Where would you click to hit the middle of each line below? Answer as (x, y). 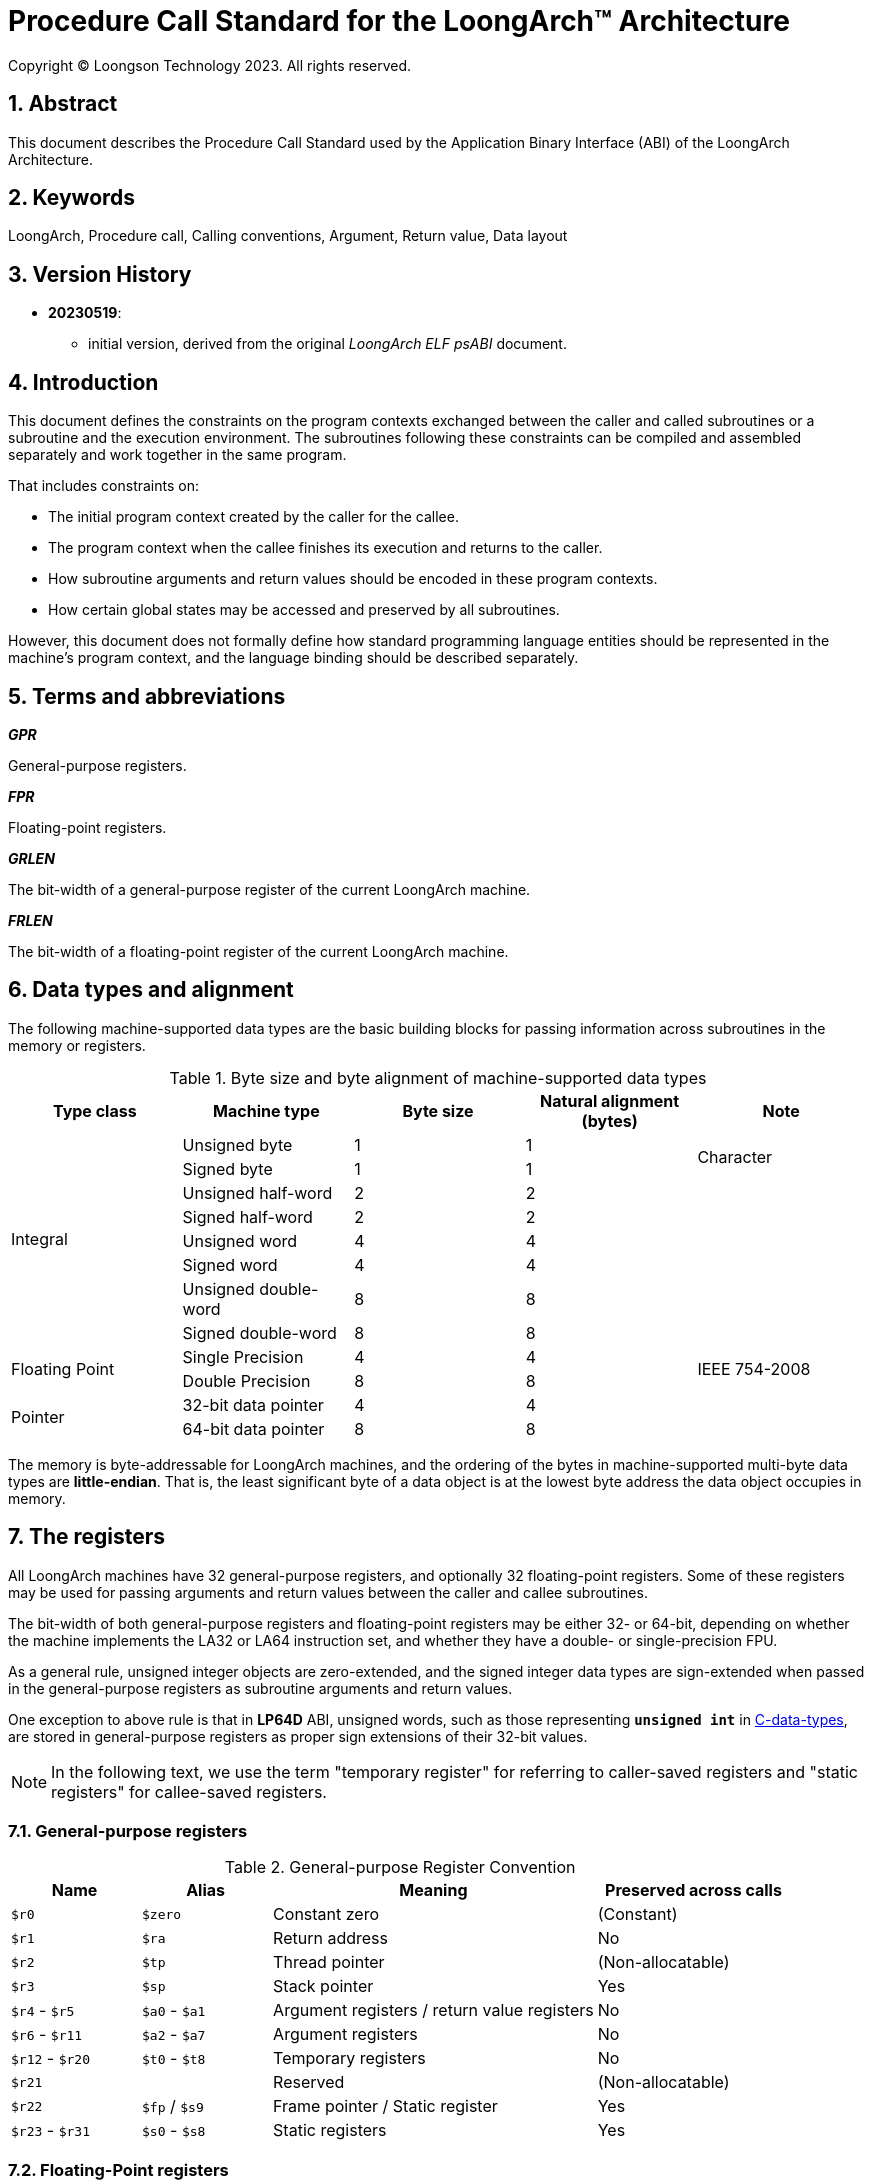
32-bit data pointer (253, 1404)
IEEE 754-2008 (754, 1368)
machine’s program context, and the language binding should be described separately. (293, 658)
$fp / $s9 (173, 2106)
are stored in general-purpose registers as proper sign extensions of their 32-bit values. (298, 1736)
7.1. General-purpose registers (128, 1831)
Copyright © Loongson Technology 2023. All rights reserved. (210, 65)
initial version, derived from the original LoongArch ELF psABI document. (327, 344)
